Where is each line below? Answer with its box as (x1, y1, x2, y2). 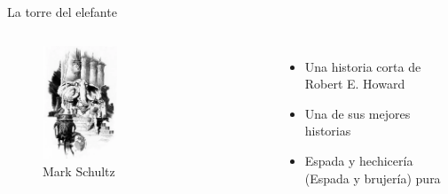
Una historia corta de (304, 57, 421, 75)
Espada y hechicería (304, 151, 413, 169)
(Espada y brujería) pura (304, 168, 441, 187)
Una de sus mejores (304, 104, 411, 122)
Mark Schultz (43, 161, 115, 180)
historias (304, 121, 351, 140)
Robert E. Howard (304, 74, 405, 93)
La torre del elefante (7, 3, 117, 20)
